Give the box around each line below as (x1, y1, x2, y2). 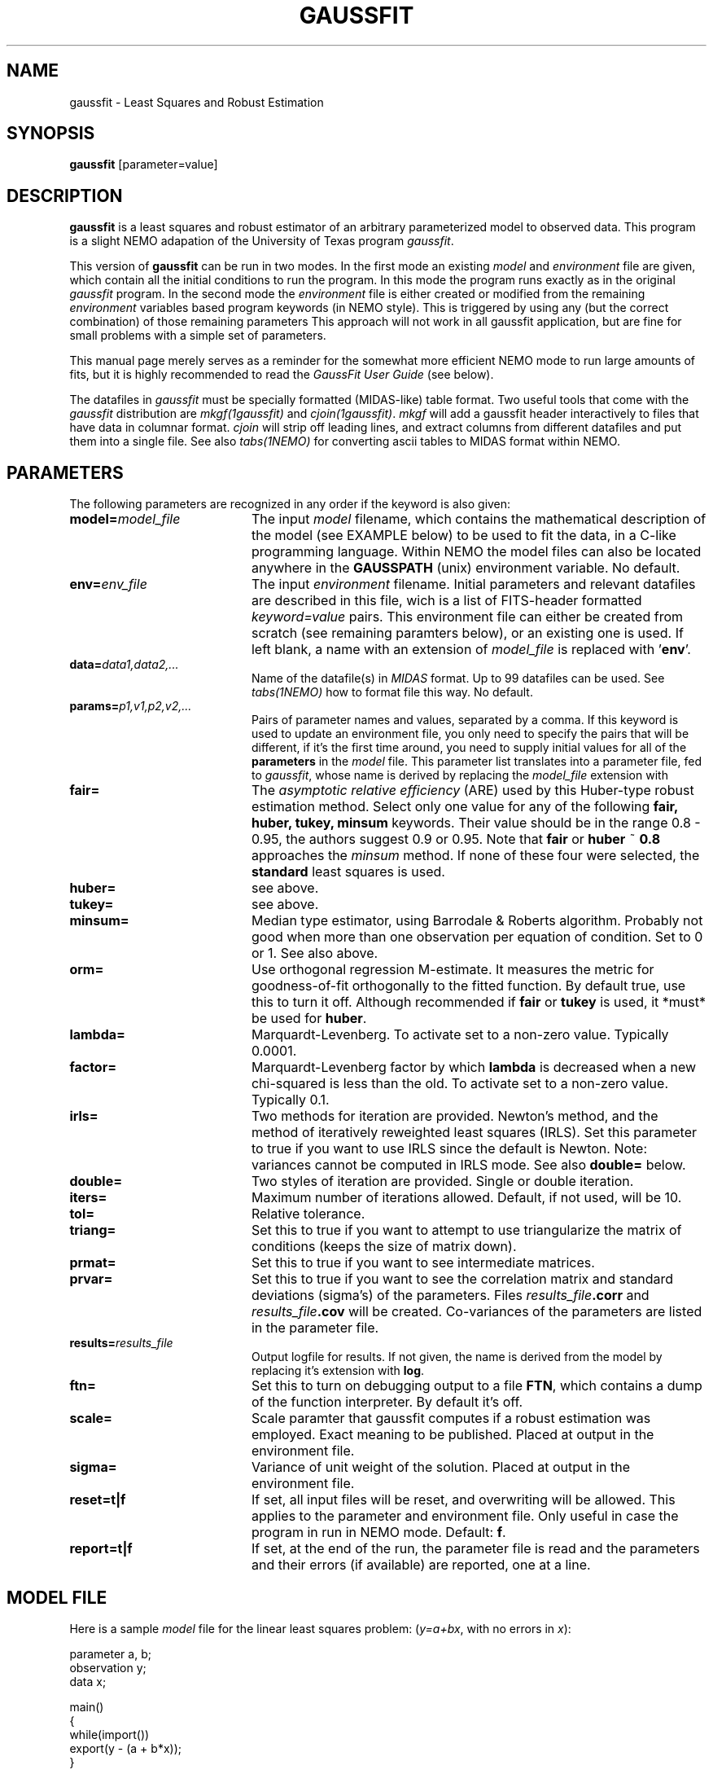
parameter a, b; (69, 1646, 151, 1661)
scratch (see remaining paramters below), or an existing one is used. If (251, 625, 684, 642)
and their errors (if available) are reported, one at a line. (251, 1557, 591, 1574)
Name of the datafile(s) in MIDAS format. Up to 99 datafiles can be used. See (252, 671, 665, 686)
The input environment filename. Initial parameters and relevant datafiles (251, 576, 696, 593)
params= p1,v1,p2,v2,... (69, 699, 192, 714)
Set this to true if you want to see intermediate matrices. (251, 1254, 595, 1271)
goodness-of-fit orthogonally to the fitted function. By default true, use (251, 977, 686, 995)
